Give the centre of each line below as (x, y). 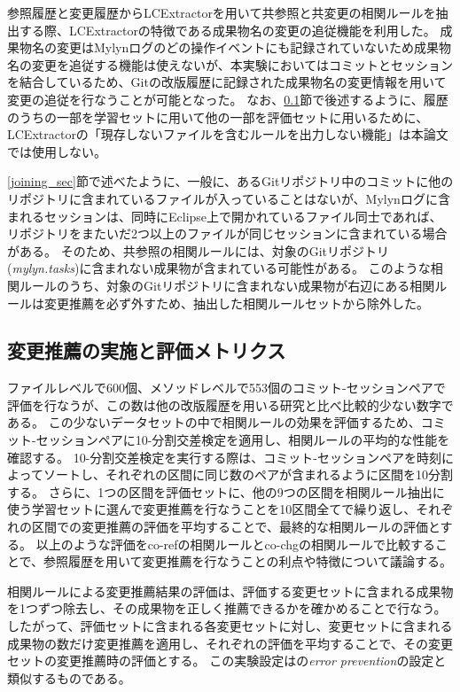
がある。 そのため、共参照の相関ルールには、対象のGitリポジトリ (198, 250)
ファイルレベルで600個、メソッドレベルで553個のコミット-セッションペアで (226, 388)
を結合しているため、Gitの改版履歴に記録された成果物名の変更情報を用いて (227, 82)
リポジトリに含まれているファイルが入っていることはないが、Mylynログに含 (229, 198)
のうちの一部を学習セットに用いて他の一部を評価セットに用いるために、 (218, 117)
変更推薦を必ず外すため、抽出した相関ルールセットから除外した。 (236, 303)
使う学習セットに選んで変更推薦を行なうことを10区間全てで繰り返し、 (212, 509)
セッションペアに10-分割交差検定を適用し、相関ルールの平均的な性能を (243, 440)
